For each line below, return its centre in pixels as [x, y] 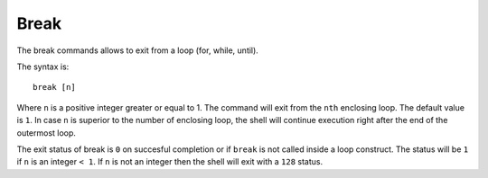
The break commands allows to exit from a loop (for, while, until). [138, 50]
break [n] [54, 87]
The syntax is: [43, 67]
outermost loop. [47, 133]
